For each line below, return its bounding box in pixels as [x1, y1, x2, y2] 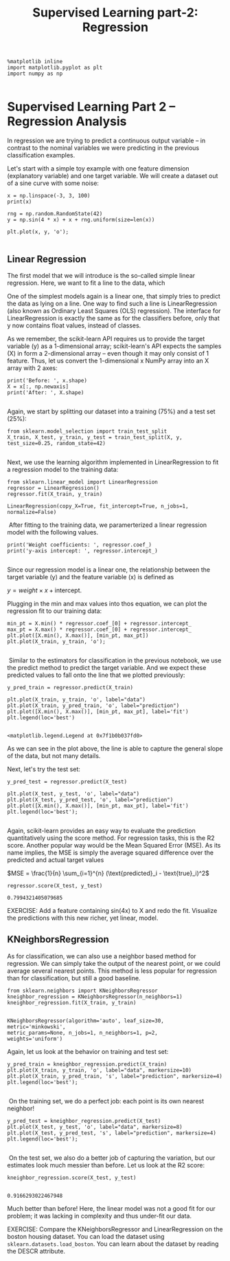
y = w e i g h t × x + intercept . [7, 586, 82, 594]
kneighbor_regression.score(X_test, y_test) [7, 1174, 137, 1181]
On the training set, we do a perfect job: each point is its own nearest [8, 1097, 205, 1105]
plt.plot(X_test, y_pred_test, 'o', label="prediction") [7, 796, 174, 803]
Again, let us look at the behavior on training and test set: [7, 1047, 169, 1055]
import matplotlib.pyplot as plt [7, 64, 103, 72]
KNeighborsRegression [7, 934, 110, 945]
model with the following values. [7, 528, 98, 536]
